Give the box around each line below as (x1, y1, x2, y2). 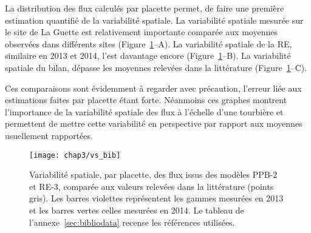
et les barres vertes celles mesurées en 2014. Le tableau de (29, 203, 244, 216)
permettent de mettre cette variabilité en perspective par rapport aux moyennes (5, 117, 302, 130)
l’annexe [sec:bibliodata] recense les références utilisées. (29, 215, 235, 228)
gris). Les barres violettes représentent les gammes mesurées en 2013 (29, 192, 284, 204)
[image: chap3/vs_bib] (29, 150, 121, 160)
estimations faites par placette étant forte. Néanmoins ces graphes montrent (5, 93, 287, 106)
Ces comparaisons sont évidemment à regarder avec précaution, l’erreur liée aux (5, 81, 302, 94)
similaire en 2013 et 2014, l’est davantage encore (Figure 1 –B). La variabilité (5, 49, 291, 62)
